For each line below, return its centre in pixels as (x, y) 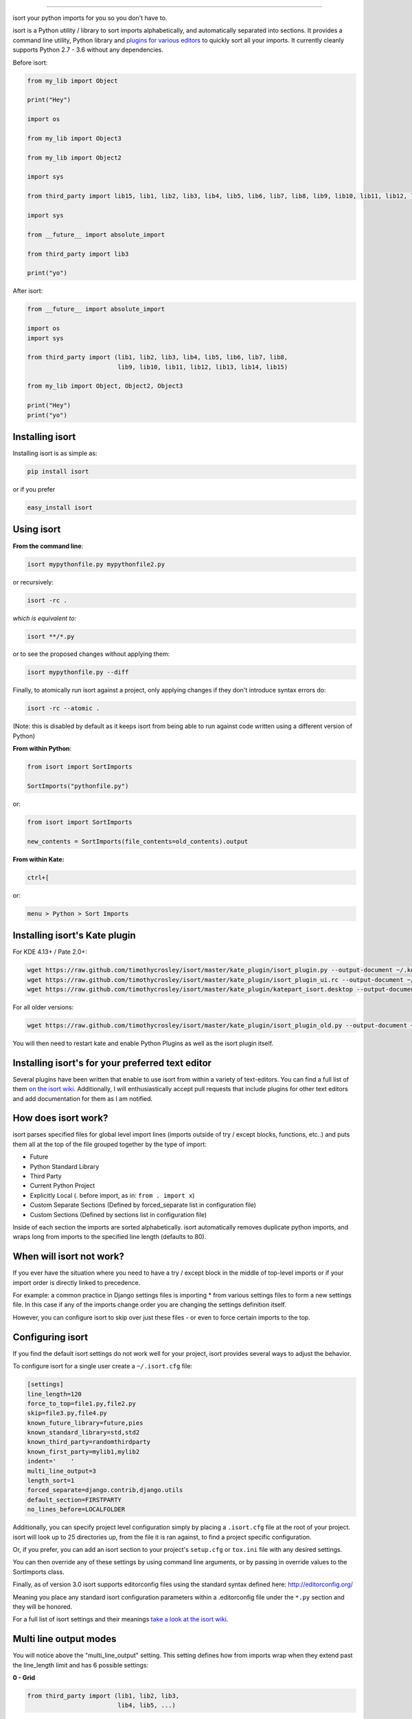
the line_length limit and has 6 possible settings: (81, 1665)
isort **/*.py (51, 636)
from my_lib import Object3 (74, 138)
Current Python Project (62, 1185)
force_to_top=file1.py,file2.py (82, 1403)
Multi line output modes (65, 1639)
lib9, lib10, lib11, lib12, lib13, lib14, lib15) (203, 367)
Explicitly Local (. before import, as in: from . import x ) (112, 1195)
